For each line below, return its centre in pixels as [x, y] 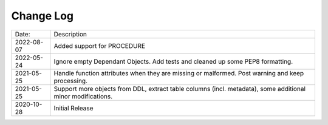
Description [70, 34]
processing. [71, 81]
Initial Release [73, 108]
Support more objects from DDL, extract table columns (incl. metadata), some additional [180, 89]
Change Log [43, 16]
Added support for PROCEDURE [100, 46]
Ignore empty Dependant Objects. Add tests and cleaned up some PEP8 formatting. [173, 61]
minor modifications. [83, 96]
